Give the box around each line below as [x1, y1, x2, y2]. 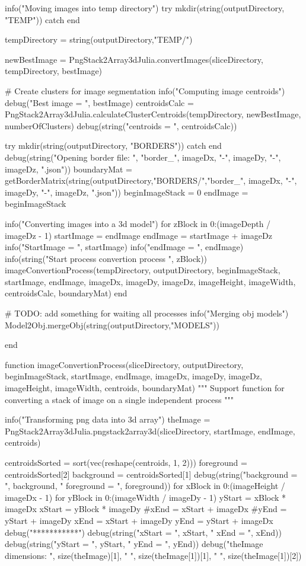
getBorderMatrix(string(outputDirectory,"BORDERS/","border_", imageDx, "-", [5, 174, 297, 187]
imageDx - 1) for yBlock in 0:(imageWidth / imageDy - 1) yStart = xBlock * [5, 491, 286, 503]
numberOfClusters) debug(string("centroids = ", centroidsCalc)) [5, 119, 237, 132]
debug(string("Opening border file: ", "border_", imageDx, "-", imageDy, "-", [5, 151, 281, 163]
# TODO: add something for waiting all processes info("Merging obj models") [5, 307, 289, 319]
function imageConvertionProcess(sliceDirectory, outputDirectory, [5, 358, 244, 370]
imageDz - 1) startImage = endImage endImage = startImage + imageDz [5, 229, 272, 241]
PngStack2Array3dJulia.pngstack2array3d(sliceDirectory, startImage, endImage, [5, 424, 295, 437]
